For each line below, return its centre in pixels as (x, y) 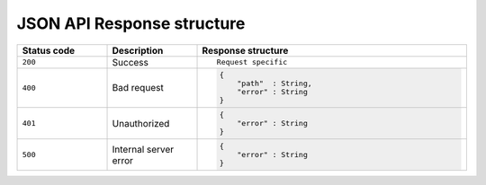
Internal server (143, 149)
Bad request (138, 88)
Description (138, 50)
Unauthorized (141, 123)
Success (130, 62)
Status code (49, 50)
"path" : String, (274, 84)
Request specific (252, 62)
